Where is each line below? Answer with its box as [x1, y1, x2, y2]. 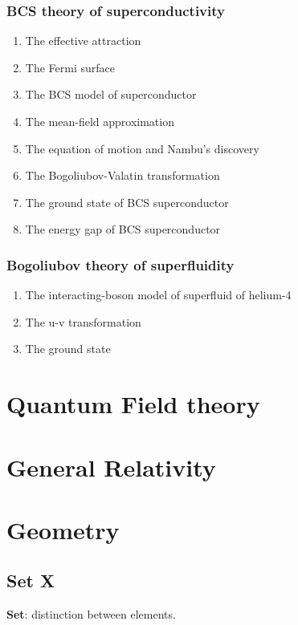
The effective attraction [25, 32, 141, 49]
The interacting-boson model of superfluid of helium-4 [25, 286, 292, 303]
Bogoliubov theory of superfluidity [6, 254, 235, 274]
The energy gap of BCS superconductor [25, 221, 221, 237]
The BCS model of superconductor [25, 86, 197, 103]
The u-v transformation [25, 313, 141, 330]
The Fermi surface [25, 59, 115, 75]
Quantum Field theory [6, 388, 260, 420]
